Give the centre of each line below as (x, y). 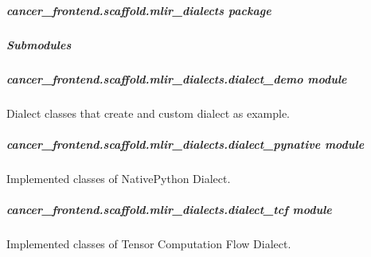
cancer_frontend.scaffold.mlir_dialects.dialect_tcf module (169, 209)
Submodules (39, 44)
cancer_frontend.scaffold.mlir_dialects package (139, 10)
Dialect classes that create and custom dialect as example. (148, 113)
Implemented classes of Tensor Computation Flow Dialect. (149, 243)
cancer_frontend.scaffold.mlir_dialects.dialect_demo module (177, 78)
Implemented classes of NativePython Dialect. (119, 178)
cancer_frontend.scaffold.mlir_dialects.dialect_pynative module (185, 144)
